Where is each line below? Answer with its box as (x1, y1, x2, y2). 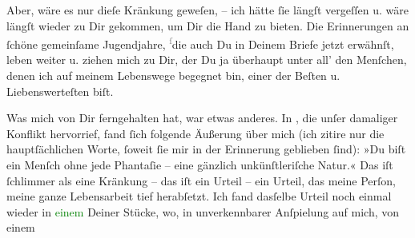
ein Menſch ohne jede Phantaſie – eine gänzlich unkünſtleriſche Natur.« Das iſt (6, 157, 393, 173)
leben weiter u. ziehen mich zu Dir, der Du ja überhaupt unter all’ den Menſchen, (6, 51, 407, 68)
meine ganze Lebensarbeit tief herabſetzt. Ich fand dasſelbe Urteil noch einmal (6, 188, 392, 204)
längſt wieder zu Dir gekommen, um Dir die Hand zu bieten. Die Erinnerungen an (6, 17, 409, 34)
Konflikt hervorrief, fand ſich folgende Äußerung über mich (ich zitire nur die (6, 125, 385, 141)
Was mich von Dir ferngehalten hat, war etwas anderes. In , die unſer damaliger (6, 109, 398, 126)
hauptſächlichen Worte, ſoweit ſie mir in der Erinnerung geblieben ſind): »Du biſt (6, 141, 406, 157)
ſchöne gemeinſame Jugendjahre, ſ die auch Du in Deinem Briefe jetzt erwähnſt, (6, 34, 394, 52)
